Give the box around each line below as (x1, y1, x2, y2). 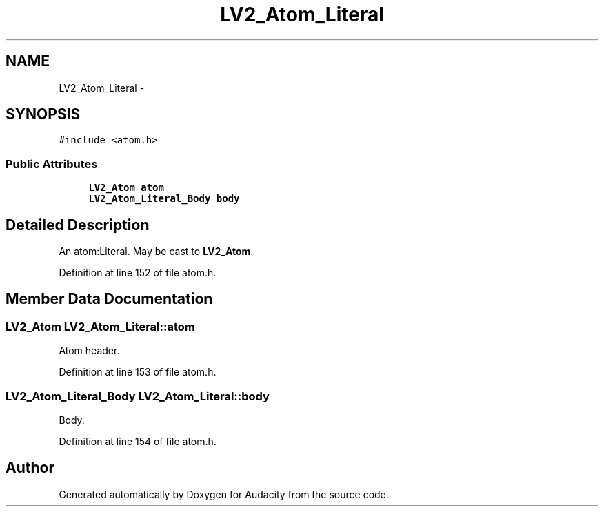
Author (6, 459, 54, 477)
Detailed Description (6, 216, 150, 234)
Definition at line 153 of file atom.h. (59, 366, 217, 378)
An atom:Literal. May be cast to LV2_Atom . (59, 245, 254, 258)
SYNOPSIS (6, 105, 81, 123)
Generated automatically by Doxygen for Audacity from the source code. (59, 488, 389, 500)
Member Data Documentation (6, 290, 213, 308)
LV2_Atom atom (88, 182, 164, 194)
